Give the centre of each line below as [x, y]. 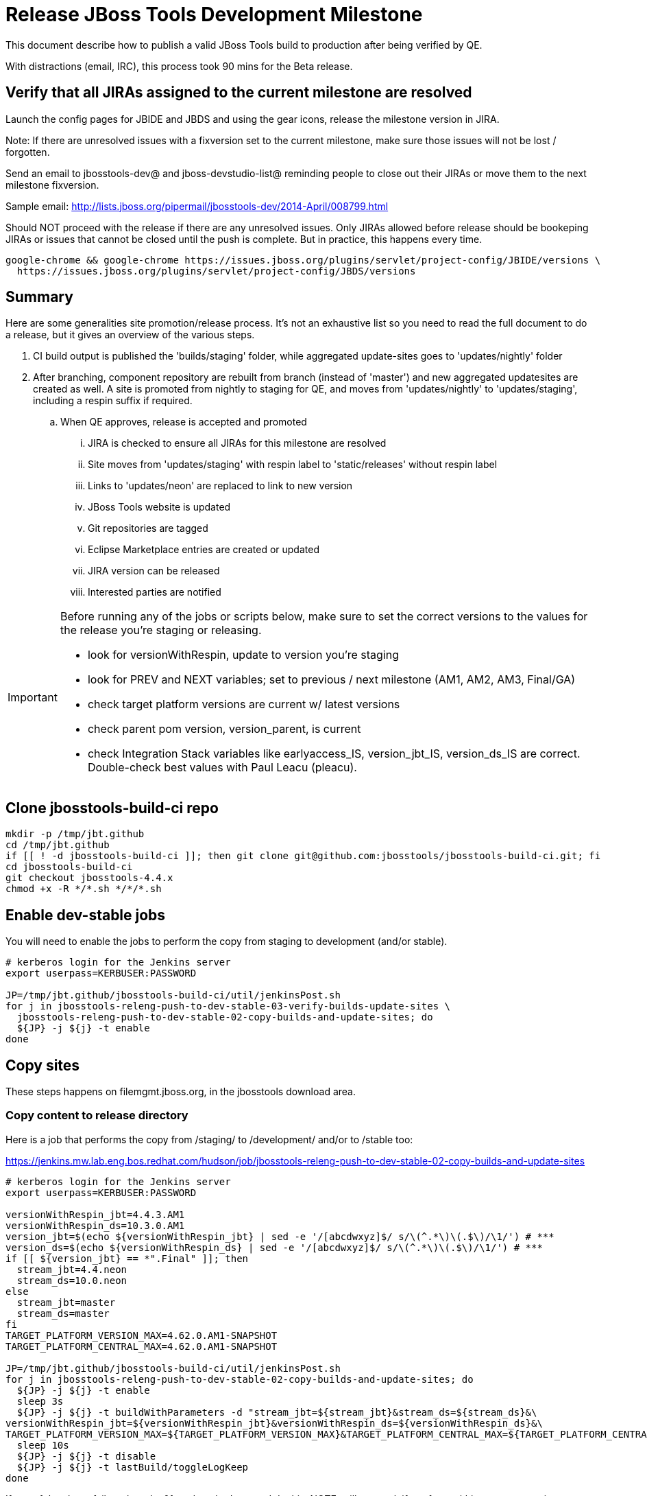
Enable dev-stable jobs [86, 915]
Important [33, 698]
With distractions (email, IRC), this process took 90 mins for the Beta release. [179, 66]
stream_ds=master [63, 1313]
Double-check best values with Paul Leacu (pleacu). [222, 768]
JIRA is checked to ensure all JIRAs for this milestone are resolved [237, 443]
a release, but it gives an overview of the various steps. [130, 335]
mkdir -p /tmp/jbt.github [75, 834]
